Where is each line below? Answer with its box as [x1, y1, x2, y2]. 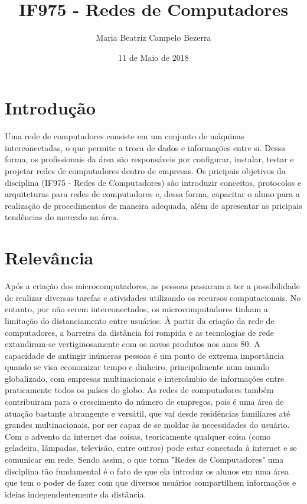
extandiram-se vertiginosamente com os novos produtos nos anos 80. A [5, 338, 260, 350]
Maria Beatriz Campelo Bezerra [96, 31, 211, 44]
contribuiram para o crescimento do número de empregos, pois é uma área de [5, 395, 284, 408]
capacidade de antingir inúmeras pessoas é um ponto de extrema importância [5, 349, 284, 361]
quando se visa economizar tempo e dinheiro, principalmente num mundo [5, 361, 270, 373]
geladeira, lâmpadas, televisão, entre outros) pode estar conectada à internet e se [5, 441, 297, 454]
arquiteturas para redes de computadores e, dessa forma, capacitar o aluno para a [5, 188, 301, 200]
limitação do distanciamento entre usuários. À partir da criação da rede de [5, 314, 275, 326]
